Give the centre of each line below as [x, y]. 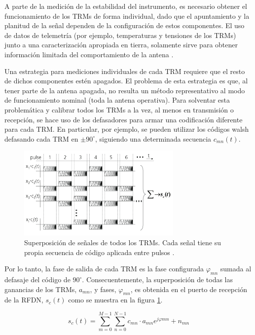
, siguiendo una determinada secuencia [153, 138]
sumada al [236, 269]
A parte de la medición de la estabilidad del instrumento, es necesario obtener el [126, 6]
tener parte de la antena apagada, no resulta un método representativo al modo [125, 90]
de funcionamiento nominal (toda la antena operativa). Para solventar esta [117, 100]
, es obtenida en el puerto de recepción [189, 289]
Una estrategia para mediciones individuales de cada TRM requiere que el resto [125, 71]
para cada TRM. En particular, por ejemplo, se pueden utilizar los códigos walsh [127, 129]
